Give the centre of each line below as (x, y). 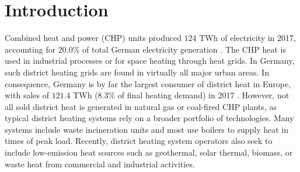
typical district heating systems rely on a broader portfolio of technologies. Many (149, 118)
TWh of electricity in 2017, (247, 38)
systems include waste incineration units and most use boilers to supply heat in (147, 129)
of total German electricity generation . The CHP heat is (184, 49)
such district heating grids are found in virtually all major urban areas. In (137, 72)
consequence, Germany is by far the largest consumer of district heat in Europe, (148, 83)
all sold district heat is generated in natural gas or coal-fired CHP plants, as (141, 106)
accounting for (30, 49)
